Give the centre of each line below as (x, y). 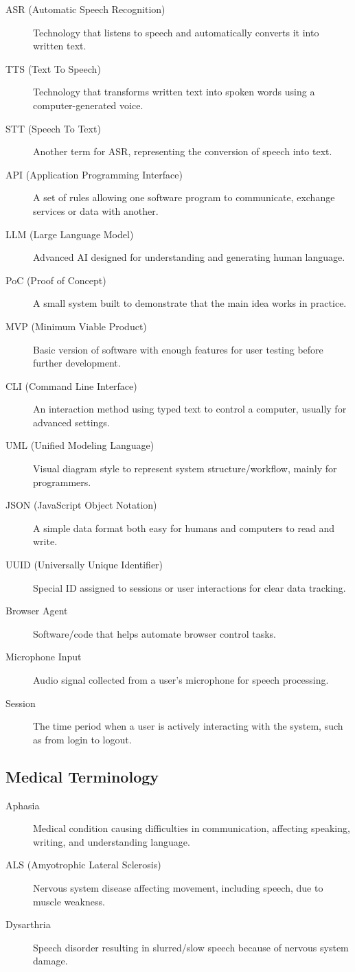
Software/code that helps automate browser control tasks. (154, 633)
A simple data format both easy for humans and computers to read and (184, 528)
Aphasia (23, 805)
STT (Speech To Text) (53, 128)
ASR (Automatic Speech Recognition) (85, 9)
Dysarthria (28, 924)
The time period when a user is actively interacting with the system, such (188, 726)
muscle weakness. (69, 901)
